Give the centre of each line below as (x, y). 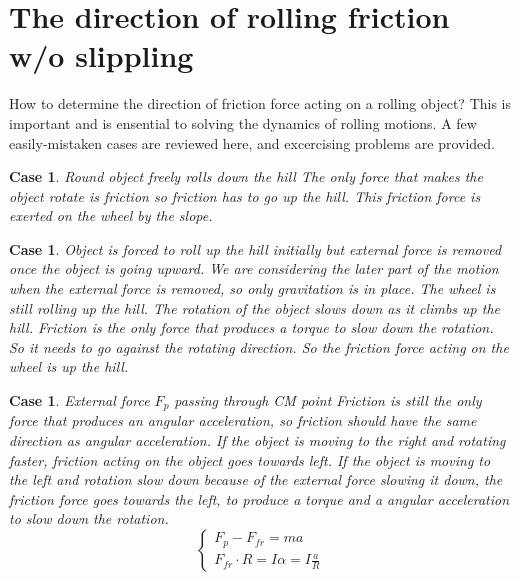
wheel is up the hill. (69, 366)
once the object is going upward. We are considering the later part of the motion (254, 268)
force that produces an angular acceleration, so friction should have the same (243, 420)
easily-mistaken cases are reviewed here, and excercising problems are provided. (252, 142)
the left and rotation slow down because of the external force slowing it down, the (256, 479)
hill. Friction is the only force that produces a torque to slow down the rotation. (251, 327)
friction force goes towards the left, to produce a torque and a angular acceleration (259, 498)
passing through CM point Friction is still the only (328, 400)
